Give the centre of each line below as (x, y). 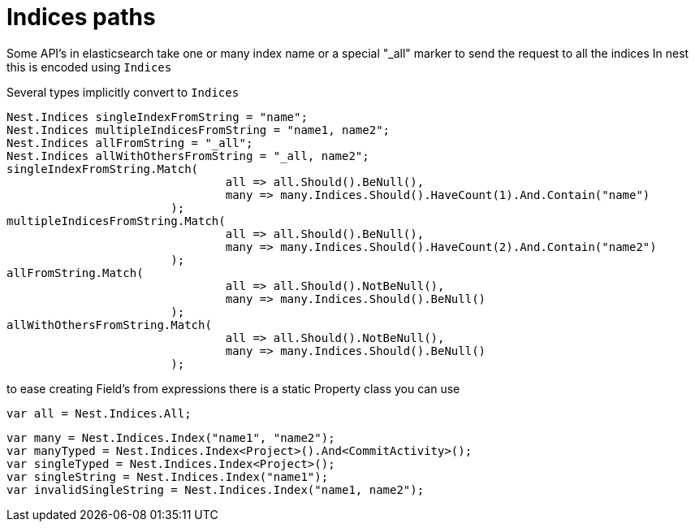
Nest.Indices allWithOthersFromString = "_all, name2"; (188, 156)
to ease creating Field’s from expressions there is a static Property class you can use (233, 388)
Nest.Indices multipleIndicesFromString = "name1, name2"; (199, 130)
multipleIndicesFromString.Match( (116, 221)
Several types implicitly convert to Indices (123, 92)
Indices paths (81, 17)
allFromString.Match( (75, 273)
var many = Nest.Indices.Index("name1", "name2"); (171, 437)
